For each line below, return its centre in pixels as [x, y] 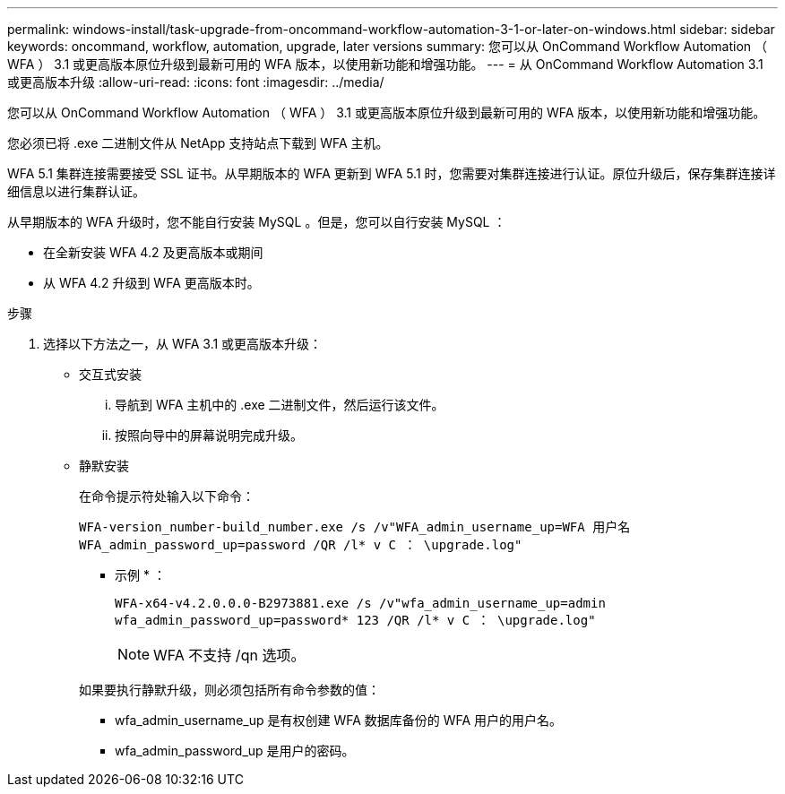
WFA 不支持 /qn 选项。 [229, 655]
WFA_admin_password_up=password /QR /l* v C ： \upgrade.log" [301, 545]
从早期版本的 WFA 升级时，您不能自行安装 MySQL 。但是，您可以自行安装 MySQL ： [257, 222]
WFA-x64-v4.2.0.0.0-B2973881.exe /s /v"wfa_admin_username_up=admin [360, 603]
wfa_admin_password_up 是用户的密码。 [235, 751]
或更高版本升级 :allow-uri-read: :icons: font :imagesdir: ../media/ [196, 82]
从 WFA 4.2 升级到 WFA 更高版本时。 [151, 283]
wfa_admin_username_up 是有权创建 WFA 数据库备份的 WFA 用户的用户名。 [339, 720]
